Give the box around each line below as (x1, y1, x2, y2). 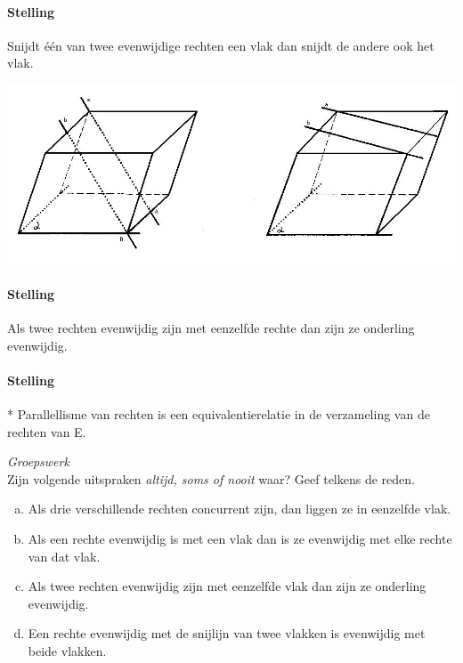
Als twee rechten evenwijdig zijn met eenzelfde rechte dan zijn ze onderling (7, 318, 415, 336)
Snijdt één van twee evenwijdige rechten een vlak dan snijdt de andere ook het (7, 36, 435, 54)
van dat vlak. (28, 546, 101, 565)
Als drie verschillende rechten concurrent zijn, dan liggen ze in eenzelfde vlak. (28, 499, 451, 518)
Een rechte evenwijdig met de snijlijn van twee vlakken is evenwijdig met (28, 624, 426, 643)
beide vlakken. (28, 641, 107, 659)
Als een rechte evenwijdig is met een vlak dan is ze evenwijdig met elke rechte (28, 529, 452, 547)
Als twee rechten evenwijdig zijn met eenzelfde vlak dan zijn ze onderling (28, 577, 426, 595)
